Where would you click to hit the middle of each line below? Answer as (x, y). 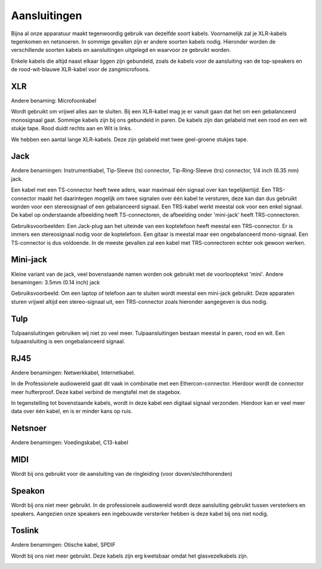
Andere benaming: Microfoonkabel (54, 101)
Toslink (25, 530)
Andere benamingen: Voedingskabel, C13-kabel (69, 442)
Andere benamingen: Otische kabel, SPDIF (63, 545)
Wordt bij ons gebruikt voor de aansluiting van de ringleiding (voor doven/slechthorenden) (122, 474)
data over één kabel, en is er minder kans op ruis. (72, 411)
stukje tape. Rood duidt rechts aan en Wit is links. (72, 128)
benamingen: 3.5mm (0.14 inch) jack (55, 282)
